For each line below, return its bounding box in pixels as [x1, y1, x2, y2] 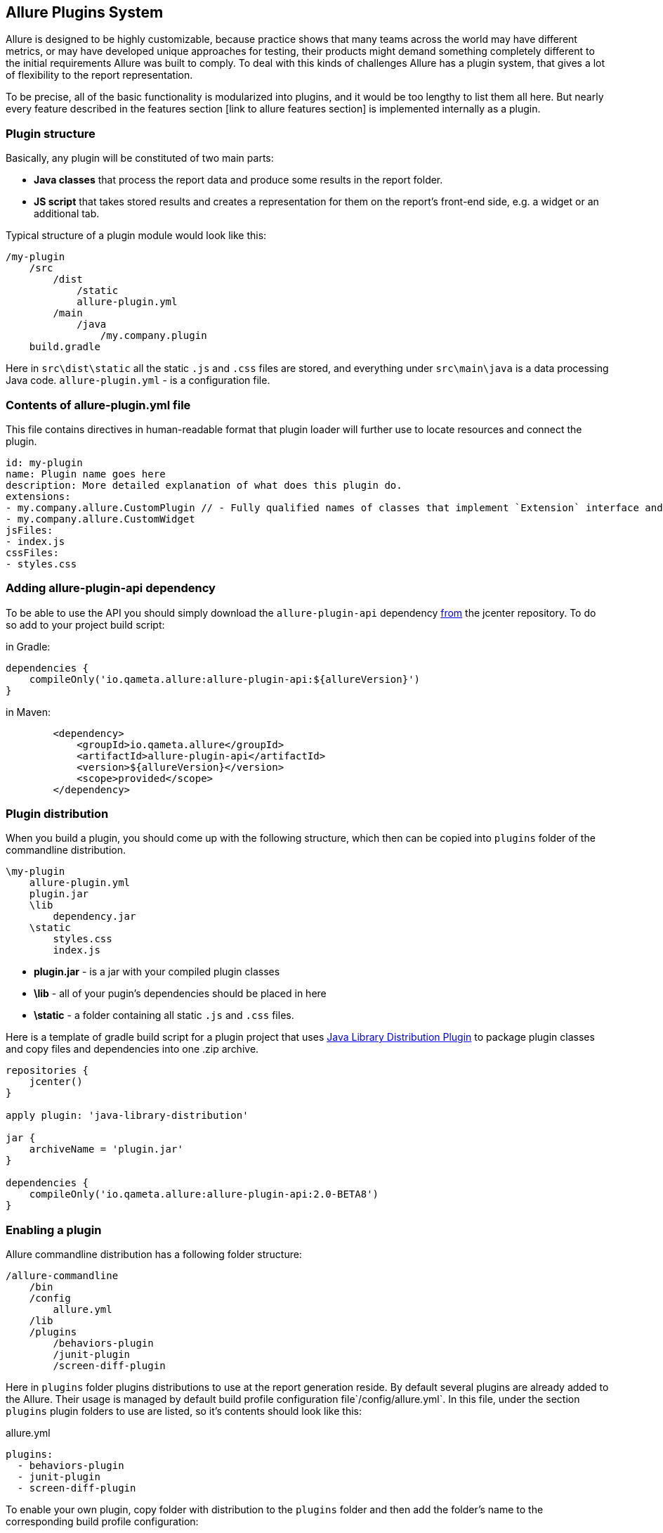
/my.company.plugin [100, 330, 207, 342]
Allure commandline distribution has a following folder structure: [6, 1248, 302, 1261]
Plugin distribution [6, 807, 109, 821]
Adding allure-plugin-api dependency [6, 581, 216, 596]
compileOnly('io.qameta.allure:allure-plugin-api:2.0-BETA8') [29, 1188, 379, 1200]
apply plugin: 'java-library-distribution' [6, 1110, 249, 1122]
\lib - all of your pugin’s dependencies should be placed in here [34, 987, 327, 1000]
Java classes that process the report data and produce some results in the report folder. [34, 174, 443, 186]
